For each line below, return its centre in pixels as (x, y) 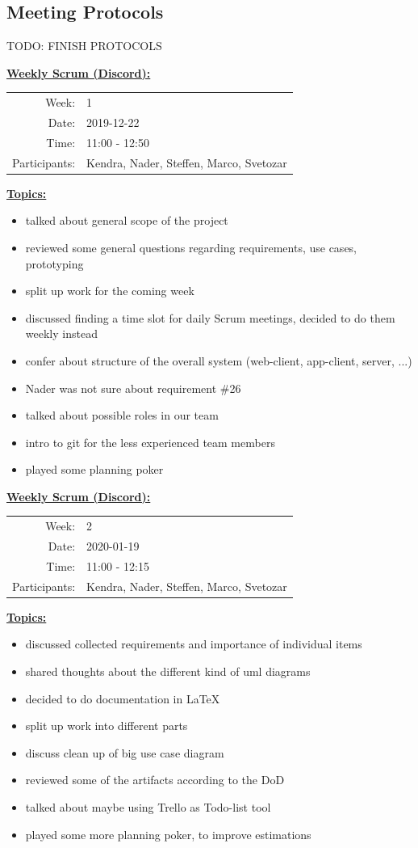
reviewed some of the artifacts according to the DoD (155, 780)
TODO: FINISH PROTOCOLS (84, 46)
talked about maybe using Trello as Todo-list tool (148, 807)
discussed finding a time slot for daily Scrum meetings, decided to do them (210, 317)
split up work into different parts (107, 726)
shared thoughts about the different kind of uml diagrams (168, 671)
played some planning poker (94, 469)
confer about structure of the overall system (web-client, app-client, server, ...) (219, 360)
